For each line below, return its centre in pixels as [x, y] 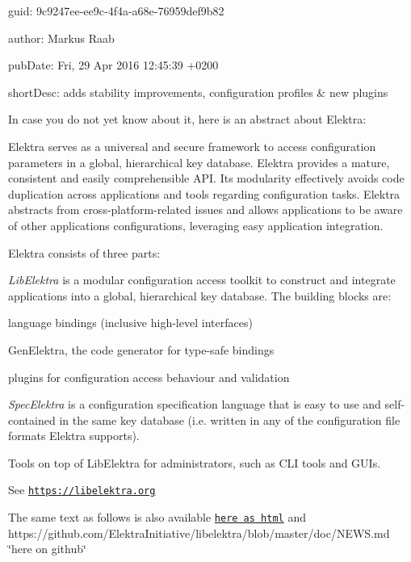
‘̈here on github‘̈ [47, 549]
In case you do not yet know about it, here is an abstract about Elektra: [187, 119]
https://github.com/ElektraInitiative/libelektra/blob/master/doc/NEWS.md [199, 533]
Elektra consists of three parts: [84, 252]
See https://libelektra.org [82, 490]
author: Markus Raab [61, 38]
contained [32, 419]
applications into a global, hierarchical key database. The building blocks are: [200, 295]
